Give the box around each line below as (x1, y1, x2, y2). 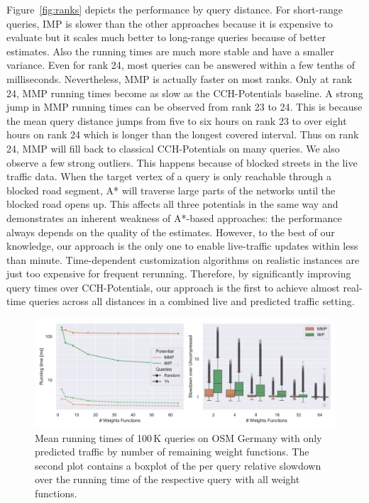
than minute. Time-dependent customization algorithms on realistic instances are (6, 252, 360, 267)
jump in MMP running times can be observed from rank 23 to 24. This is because (6, 99, 363, 114)
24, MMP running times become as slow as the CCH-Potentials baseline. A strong (6, 85, 363, 100)
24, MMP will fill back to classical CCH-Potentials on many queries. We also (6, 140, 340, 155)
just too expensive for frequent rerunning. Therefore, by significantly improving (6, 266, 351, 281)
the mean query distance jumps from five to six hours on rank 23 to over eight (6, 113, 347, 128)
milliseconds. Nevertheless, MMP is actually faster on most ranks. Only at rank (6, 71, 353, 86)
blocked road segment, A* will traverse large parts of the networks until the (6, 182, 336, 197)
